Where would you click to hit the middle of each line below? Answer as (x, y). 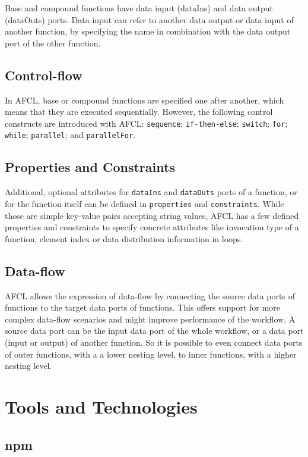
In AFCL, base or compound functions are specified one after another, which (145, 100)
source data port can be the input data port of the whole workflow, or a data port (154, 331)
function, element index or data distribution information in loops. (124, 238)
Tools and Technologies (101, 406)
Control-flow (44, 75)
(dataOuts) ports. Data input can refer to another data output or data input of (149, 19)
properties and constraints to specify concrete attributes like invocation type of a (152, 227)
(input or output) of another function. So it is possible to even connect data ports (154, 342)
